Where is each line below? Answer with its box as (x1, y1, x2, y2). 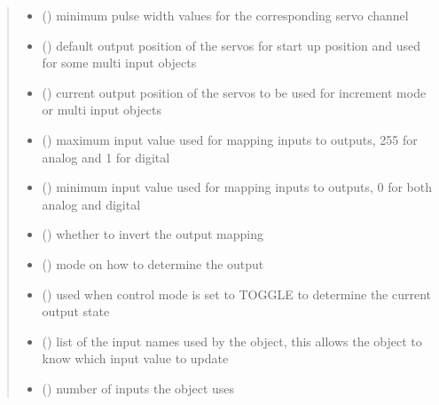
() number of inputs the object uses (42, 378, 235, 397)
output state (42, 302, 110, 321)
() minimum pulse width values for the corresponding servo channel (42, 6, 409, 24)
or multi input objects (42, 100, 161, 119)
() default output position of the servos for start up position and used (42, 36, 421, 54)
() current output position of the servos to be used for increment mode (42, 83, 427, 101)
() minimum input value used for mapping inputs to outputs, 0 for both (42, 178, 433, 196)
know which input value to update (42, 349, 229, 368)
